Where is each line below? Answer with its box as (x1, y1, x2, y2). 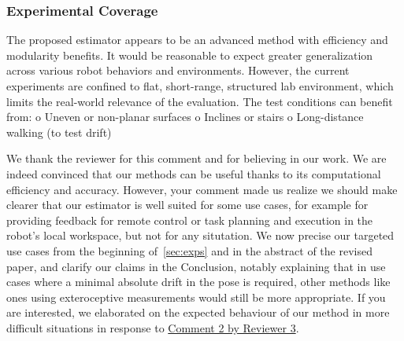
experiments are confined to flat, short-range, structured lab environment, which (6, 78, 394, 93)
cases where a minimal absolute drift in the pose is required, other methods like (6, 273, 391, 290)
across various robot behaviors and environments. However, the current (6, 62, 350, 79)
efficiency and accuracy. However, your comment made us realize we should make (6, 181, 398, 197)
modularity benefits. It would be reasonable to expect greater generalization (6, 46, 373, 63)
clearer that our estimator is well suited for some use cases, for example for (6, 196, 369, 213)
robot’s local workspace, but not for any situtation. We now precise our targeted (6, 227, 395, 244)
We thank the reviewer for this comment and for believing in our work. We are (6, 150, 387, 167)
